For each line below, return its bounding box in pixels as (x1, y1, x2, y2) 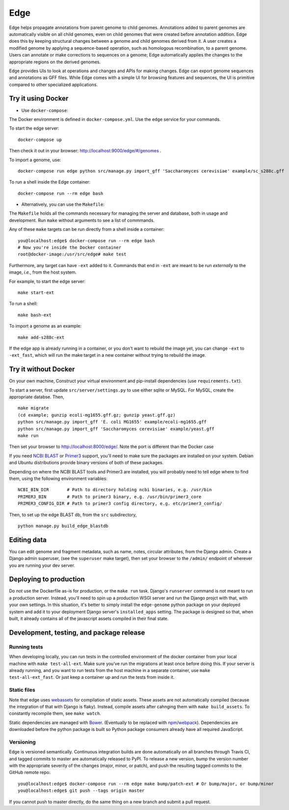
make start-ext (18, 290, 54, 295)
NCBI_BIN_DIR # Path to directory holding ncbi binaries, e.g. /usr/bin (18, 487, 212, 493)
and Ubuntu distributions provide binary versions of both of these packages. (9, 460, 164, 466)
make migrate (18, 405, 49, 411)
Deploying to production (9, 575, 85, 584)
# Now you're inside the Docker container (18, 245, 122, 251)
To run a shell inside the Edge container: (9, 179, 91, 185)
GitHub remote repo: (9, 769, 51, 776)
